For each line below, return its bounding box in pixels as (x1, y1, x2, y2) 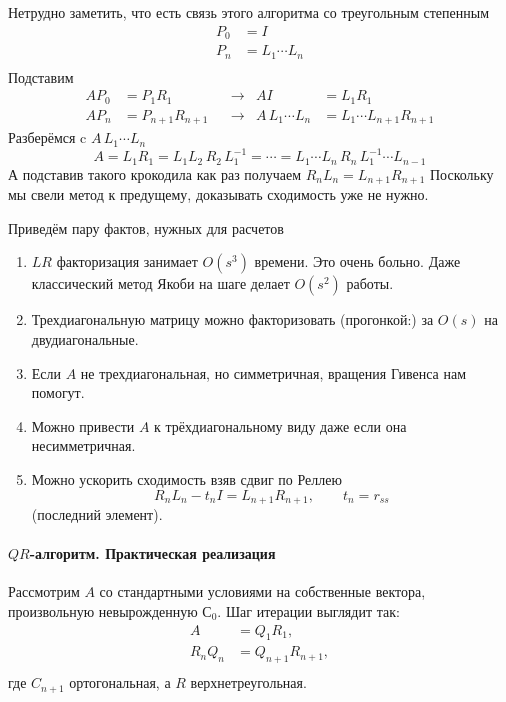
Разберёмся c (8, 127, 87, 148)
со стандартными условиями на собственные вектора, (99, 581, 426, 602)
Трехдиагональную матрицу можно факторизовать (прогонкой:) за (31, 309, 434, 330)
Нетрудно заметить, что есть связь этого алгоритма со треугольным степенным (8, 2, 490, 22)
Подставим (8, 66, 74, 87)
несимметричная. (31, 435, 136, 456)
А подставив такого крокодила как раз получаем (8, 163, 301, 184)
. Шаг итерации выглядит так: (217, 600, 400, 621)
